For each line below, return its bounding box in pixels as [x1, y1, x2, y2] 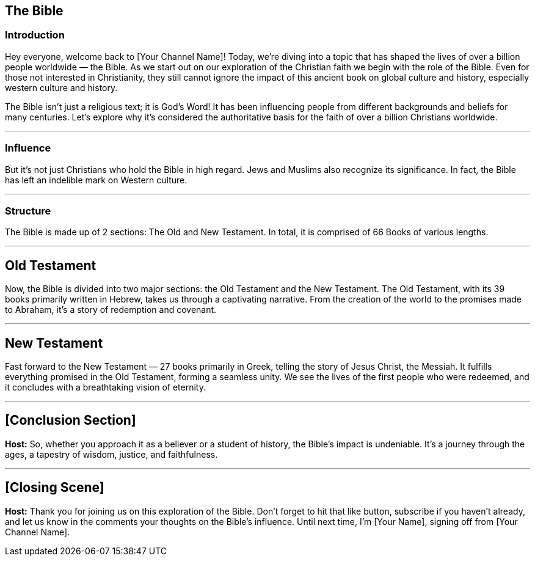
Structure [5, 204, 51, 217]
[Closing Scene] [5, 480, 104, 496]
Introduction [5, 29, 65, 42]
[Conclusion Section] [5, 413, 136, 428]
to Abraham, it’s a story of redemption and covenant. [5, 304, 217, 315]
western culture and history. [5, 82, 118, 93]
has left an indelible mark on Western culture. [5, 174, 187, 185]
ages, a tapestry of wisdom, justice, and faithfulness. [5, 449, 218, 460]
